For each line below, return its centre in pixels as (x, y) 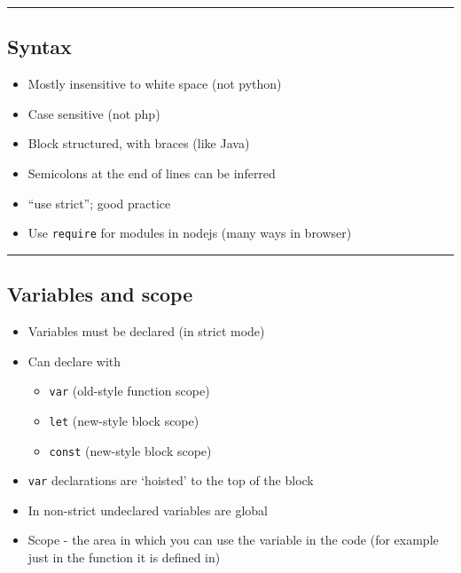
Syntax (39, 47)
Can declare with (74, 361)
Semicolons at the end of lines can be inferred (152, 173)
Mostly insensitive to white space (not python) (155, 84)
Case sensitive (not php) (94, 113)
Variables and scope (100, 294)
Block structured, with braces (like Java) (139, 143)
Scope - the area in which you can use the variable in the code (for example (233, 540)
